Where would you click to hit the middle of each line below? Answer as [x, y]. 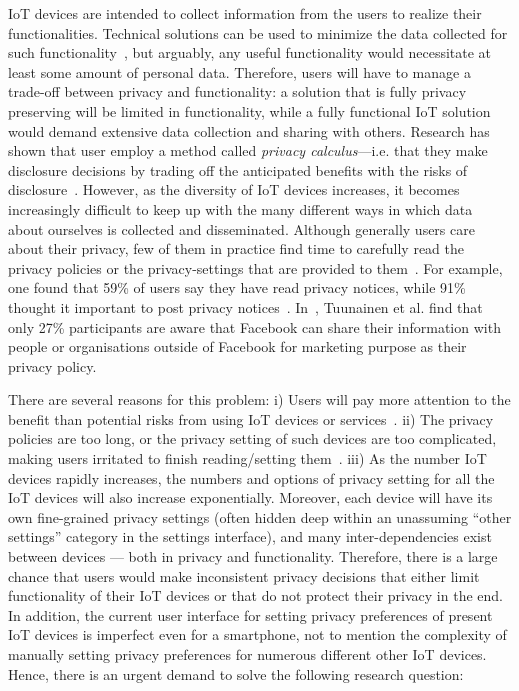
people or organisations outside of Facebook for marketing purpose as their [237, 346]
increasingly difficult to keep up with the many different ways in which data [240, 208]
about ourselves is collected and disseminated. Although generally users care [241, 228]
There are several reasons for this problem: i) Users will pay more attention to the [259, 399]
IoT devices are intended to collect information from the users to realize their [245, 13]
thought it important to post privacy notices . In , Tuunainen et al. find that [245, 306]
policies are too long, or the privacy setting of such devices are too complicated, [252, 438]
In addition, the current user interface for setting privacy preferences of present [250, 614]
